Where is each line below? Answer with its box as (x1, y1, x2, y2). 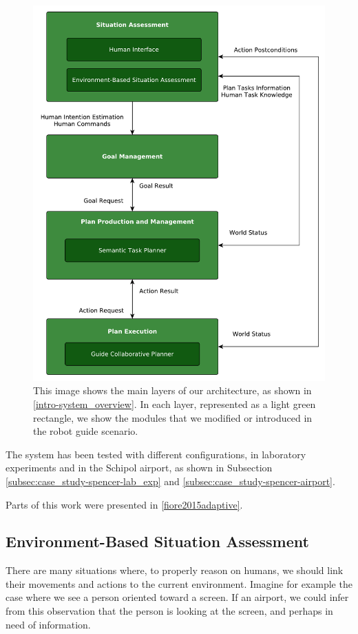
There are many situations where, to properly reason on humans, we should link (6, 563, 344, 577)
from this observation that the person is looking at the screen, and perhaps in (6, 604, 333, 618)
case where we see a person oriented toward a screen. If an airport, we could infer (6, 590, 349, 604)
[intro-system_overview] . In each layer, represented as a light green (33, 396, 316, 411)
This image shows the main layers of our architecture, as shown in (33, 383, 312, 398)
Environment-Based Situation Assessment (6, 531, 309, 552)
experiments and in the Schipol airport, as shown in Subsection (6, 460, 273, 475)
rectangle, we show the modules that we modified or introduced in (33, 410, 313, 425)
